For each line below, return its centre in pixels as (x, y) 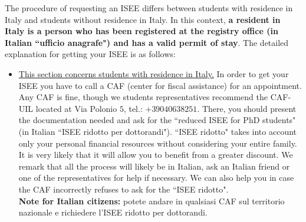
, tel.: (133, 108)
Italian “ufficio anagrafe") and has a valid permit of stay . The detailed (147, 42)
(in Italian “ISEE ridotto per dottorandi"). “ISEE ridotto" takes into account (158, 131)
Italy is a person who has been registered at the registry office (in (142, 31)
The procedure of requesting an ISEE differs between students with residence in (149, 8)
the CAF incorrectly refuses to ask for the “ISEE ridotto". (124, 189)
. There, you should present (247, 108)
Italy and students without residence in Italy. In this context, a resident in (143, 19)
